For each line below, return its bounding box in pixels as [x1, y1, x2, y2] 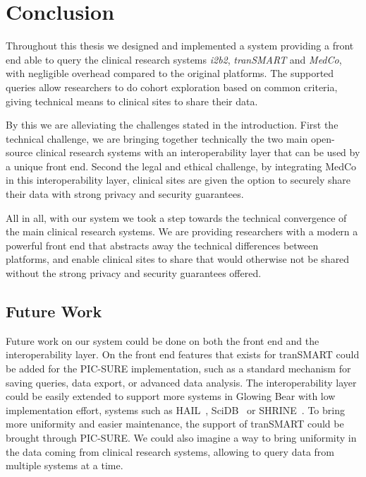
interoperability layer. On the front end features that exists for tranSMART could [6, 347, 360, 362]
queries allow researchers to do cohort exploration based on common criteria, [6, 79, 338, 94]
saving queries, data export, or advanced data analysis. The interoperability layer [6, 375, 357, 389]
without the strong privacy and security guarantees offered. [6, 266, 262, 281]
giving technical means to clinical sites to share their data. [6, 93, 258, 108]
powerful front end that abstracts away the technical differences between [6, 237, 319, 252]
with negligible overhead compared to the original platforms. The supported [6, 66, 334, 81]
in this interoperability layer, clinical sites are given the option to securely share [6, 172, 351, 187]
